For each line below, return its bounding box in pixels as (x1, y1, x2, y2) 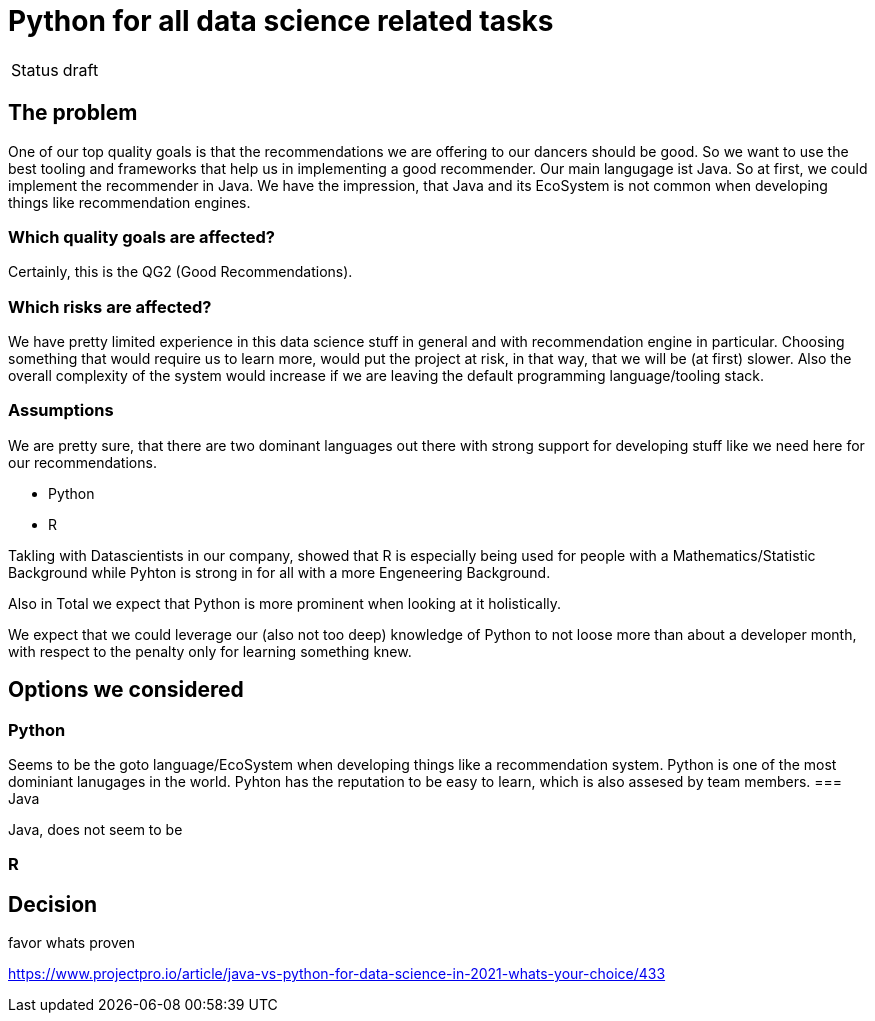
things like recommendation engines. (8, 193, 251, 211)
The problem (8, 100, 138, 126)
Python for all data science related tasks (8, 4, 554, 38)
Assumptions (8, 400, 114, 421)
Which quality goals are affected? (8, 226, 275, 247)
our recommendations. (8, 453, 157, 471)
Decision (8, 891, 98, 917)
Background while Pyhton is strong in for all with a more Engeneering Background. (8, 563, 551, 581)
